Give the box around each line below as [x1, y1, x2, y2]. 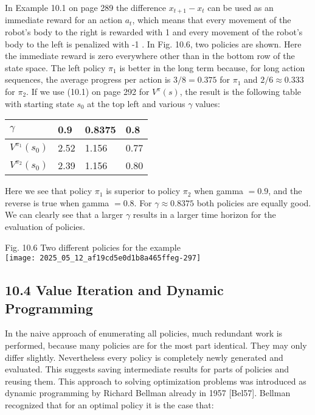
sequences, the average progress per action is [5, 73, 171, 86]
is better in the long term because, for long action [119, 61, 305, 74]
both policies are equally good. [196, 196, 311, 209]
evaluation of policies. [5, 220, 85, 232]
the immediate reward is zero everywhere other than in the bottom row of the [5, 49, 295, 62]
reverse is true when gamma [5, 196, 109, 209]
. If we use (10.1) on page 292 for [26, 85, 150, 98]
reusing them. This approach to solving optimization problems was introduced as [5, 374, 306, 387]
